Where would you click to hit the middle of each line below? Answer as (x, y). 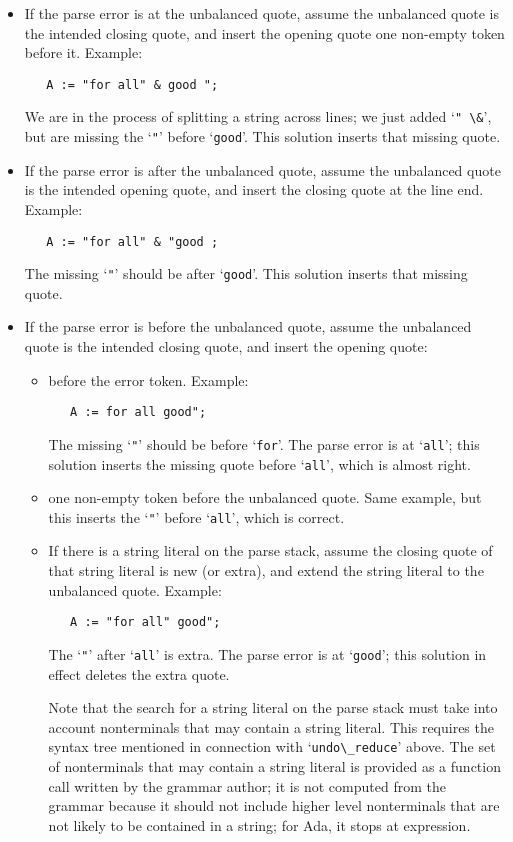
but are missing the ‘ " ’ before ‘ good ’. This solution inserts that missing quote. (262, 136)
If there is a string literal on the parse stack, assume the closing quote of (270, 550)
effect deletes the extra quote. (139, 673)
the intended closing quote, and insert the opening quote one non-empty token (264, 32)
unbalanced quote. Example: (135, 589)
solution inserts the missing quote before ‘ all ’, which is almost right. (259, 463)
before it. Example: (83, 52)
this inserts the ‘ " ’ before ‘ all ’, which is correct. (196, 516)
